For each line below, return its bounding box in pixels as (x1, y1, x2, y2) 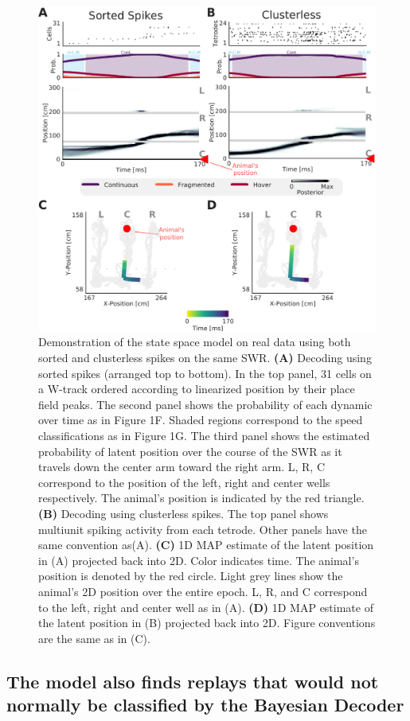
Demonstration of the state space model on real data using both (38, 333, 351, 350)
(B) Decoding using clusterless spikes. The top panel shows (38, 505, 329, 521)
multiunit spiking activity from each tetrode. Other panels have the (38, 520, 367, 537)
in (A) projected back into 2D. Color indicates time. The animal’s (38, 551, 359, 568)
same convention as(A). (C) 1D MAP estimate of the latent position (38, 536, 374, 553)
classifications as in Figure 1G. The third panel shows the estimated (38, 427, 370, 443)
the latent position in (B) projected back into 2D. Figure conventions (38, 614, 376, 631)
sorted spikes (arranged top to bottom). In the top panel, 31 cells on (38, 364, 372, 381)
